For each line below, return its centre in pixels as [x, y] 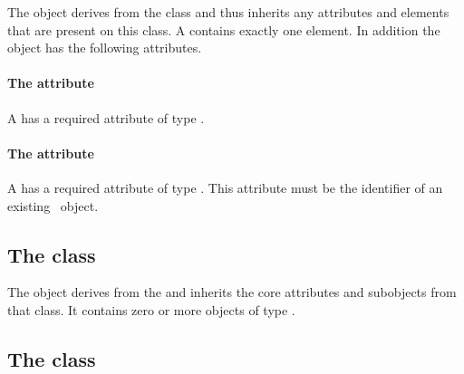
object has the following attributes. [105, 48]
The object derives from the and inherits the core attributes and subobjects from [232, 292]
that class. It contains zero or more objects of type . [151, 309]
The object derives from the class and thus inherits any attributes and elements [228, 12]
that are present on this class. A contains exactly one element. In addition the [224, 29]
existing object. [53, 205]
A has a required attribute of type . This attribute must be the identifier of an [225, 187]
